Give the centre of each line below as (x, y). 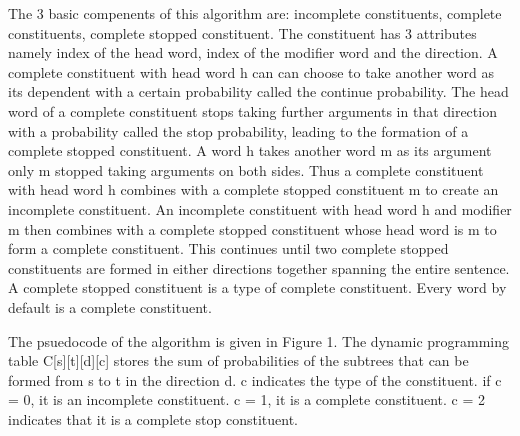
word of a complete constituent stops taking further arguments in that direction (252, 110)
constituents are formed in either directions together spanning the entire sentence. (259, 267)
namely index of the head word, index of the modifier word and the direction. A (253, 52)
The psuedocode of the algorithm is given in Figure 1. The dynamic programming (259, 340)
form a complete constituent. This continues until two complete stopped (228, 248)
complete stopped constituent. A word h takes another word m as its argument (250, 150)
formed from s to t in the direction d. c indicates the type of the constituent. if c (255, 379)
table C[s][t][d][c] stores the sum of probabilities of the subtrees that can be (238, 360)
